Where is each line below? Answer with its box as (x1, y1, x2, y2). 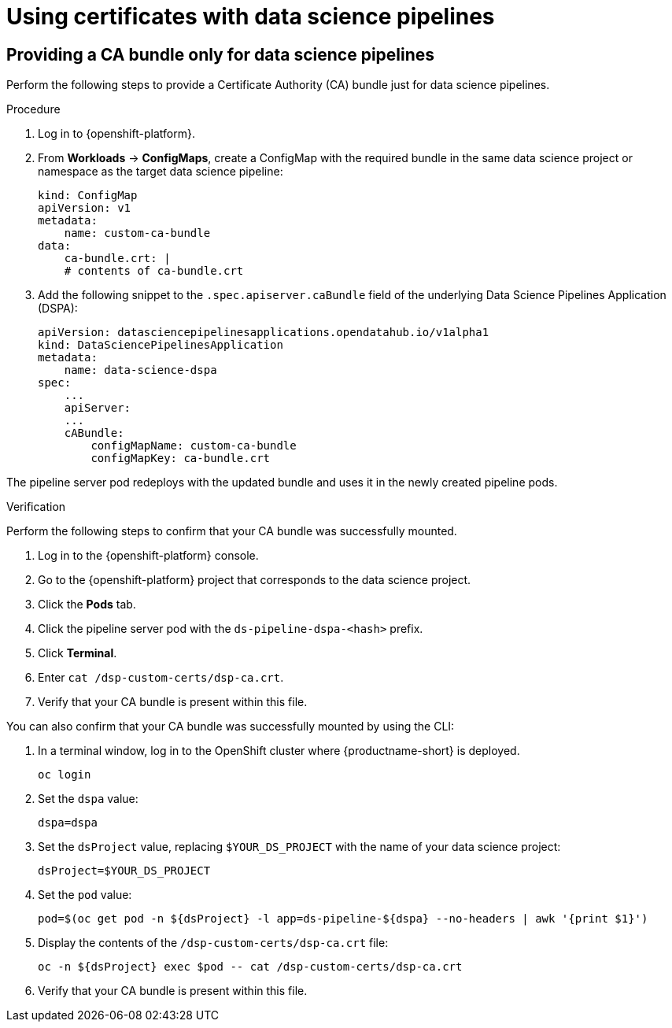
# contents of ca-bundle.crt (64, 264, 244, 278)
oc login (38, 768, 91, 782)
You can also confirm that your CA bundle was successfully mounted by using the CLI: (6, 719, 455, 734)
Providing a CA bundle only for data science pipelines (6, 44, 435, 65)
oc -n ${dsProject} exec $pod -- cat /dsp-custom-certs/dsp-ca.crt (38, 960, 463, 974)
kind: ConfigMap (38, 189, 138, 202)
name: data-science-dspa (64, 364, 217, 377)
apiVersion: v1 (38, 202, 131, 215)
